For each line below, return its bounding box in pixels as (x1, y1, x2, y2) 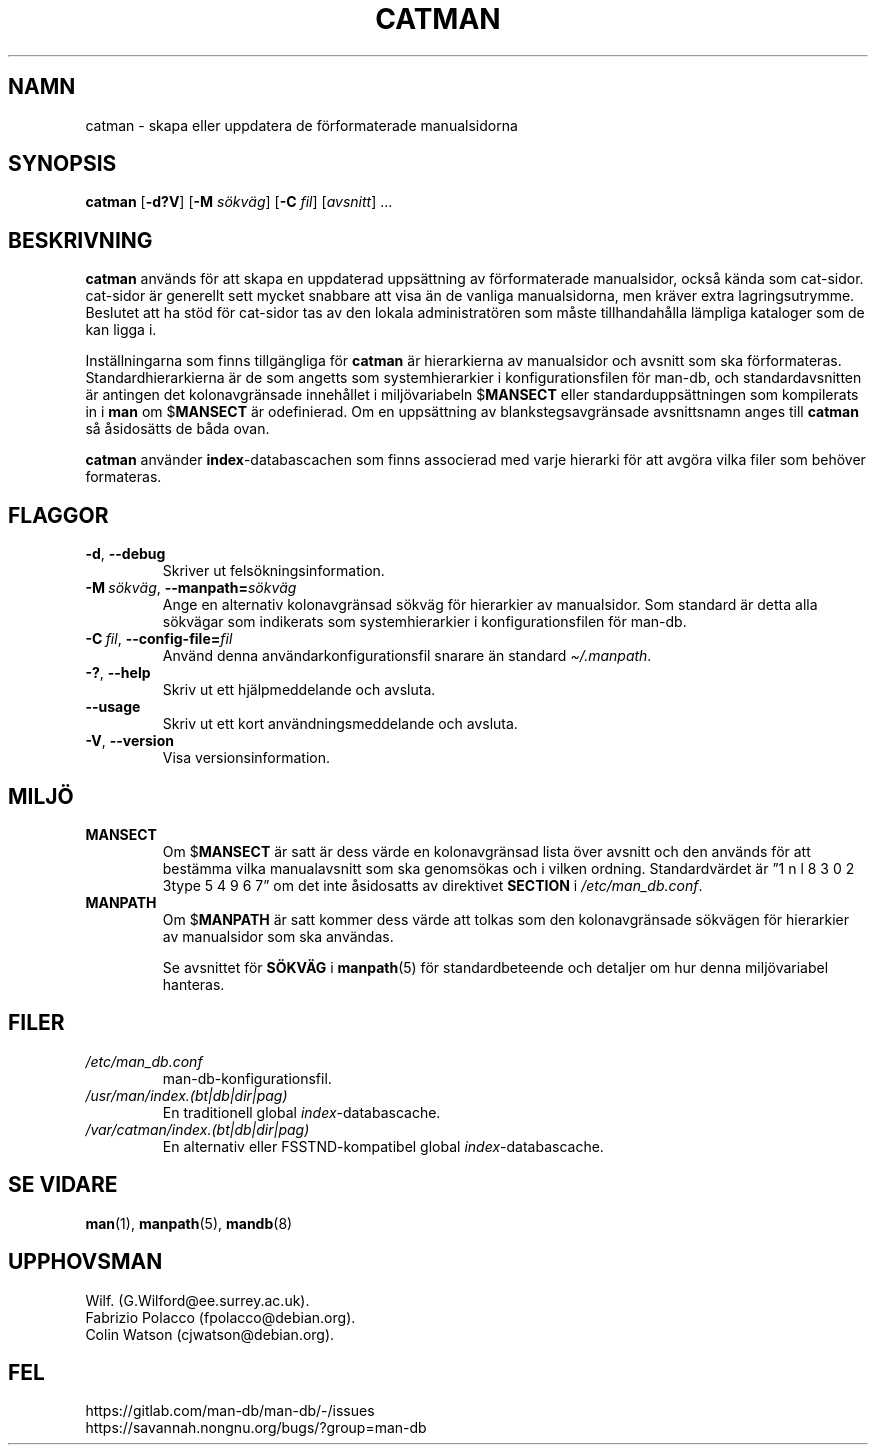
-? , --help (85, 664, 151, 682)
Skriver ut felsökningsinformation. (162, 562, 385, 580)
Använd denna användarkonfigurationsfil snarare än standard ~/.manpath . (162, 647, 652, 665)
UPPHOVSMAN (8, 1249, 163, 1275)
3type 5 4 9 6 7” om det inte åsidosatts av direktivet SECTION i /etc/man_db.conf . (162, 876, 703, 894)
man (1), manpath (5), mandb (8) (85, 1214, 293, 1232)
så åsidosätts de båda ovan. (85, 420, 270, 438)
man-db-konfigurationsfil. (162, 1069, 332, 1087)
